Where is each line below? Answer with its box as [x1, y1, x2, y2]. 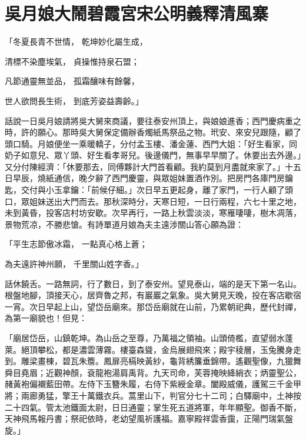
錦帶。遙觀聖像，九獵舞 [210, 355, 301, 367]
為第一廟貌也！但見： [5, 312, 87, 324]
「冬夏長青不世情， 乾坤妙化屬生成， [5, 35, 148, 48]
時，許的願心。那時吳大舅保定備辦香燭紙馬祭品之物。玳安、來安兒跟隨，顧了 [5, 126, 301, 138]
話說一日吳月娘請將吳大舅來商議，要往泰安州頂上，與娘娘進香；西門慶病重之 [5, 114, 301, 126]
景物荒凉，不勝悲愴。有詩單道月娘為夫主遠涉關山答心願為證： [5, 218, 244, 230]
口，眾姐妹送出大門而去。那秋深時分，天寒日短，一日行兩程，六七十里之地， [5, 195, 301, 207]
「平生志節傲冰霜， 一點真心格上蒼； [5, 238, 148, 250]
